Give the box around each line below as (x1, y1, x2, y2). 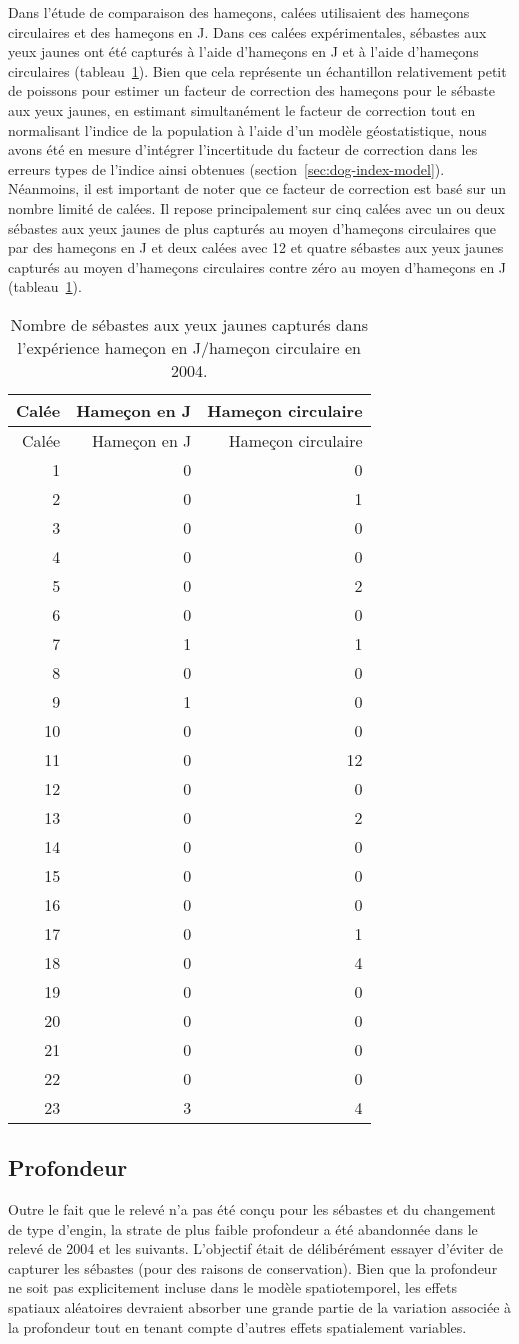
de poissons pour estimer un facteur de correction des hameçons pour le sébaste (8, 80, 495, 101)
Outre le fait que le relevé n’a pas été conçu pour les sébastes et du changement (8, 1199, 496, 1220)
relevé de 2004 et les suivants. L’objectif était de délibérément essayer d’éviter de (8, 1238, 503, 1259)
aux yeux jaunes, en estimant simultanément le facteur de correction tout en (8, 99, 476, 120)
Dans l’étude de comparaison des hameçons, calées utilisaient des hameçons (8, 2, 470, 22)
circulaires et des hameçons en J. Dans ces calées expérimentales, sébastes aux (8, 21, 487, 42)
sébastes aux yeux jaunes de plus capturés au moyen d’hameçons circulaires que (8, 217, 496, 238)
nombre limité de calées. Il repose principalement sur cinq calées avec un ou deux (8, 197, 506, 218)
